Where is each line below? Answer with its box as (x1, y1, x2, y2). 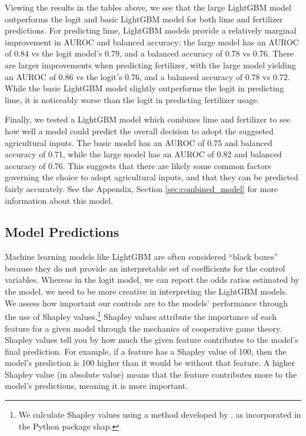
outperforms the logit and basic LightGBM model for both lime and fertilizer (5, 12, 283, 25)
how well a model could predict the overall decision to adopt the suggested (5, 124, 274, 137)
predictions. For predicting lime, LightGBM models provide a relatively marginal (5, 24, 297, 37)
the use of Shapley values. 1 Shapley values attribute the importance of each (5, 309, 277, 322)
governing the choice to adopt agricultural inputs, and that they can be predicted (5, 171, 298, 183)
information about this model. (5, 194, 114, 206)
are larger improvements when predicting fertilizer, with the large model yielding (5, 58, 296, 71)
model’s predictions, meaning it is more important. (5, 379, 188, 392)
